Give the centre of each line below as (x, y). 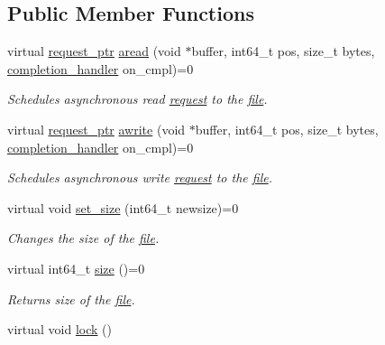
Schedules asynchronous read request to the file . (137, 99)
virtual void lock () (60, 329)
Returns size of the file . (71, 298)
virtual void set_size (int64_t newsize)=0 (123, 207)
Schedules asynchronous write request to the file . (140, 177)
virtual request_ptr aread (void (94, 51)
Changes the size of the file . (83, 238)
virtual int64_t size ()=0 (76, 268)
